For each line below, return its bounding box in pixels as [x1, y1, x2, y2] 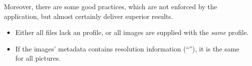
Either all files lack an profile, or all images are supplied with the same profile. [15, 27, 249, 37]
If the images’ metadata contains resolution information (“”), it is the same [15, 43, 239, 53]
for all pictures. [15, 53, 61, 63]
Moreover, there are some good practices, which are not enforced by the [4, 1, 218, 11]
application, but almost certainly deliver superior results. [4, 11, 173, 21]
